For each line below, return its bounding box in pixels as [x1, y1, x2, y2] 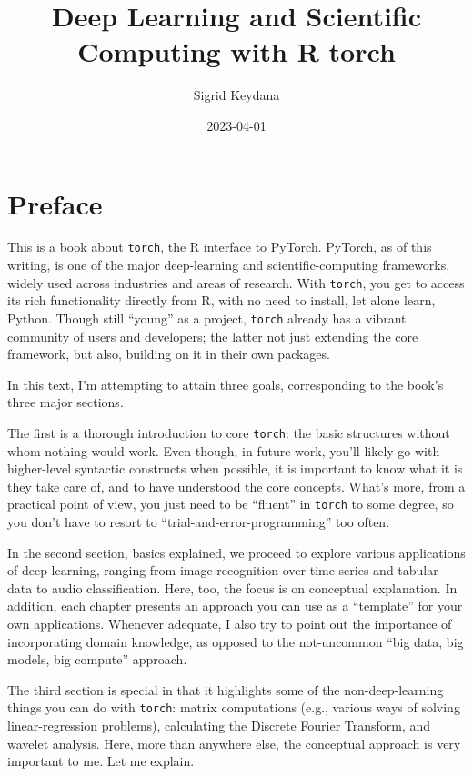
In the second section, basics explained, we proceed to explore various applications [7, 542, 466, 562]
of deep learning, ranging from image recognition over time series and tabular [7, 561, 438, 580]
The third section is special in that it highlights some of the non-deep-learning [7, 680, 444, 699]
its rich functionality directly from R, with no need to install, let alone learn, [7, 291, 436, 310]
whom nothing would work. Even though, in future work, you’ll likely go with [7, 441, 440, 460]
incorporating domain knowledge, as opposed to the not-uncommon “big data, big [7, 632, 464, 651]
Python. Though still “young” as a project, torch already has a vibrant [7, 308, 407, 327]
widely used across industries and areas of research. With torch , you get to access [7, 273, 465, 292]
